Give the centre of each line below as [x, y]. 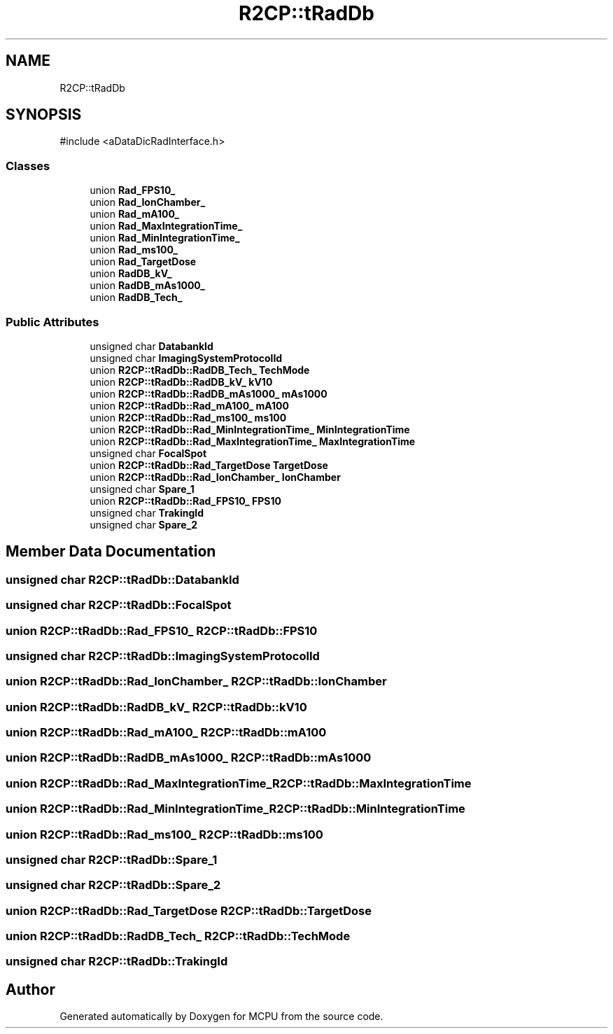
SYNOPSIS [44, 115]
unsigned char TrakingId [147, 512]
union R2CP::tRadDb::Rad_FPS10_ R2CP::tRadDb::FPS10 [162, 630]
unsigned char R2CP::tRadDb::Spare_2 [113, 885]
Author [30, 989]
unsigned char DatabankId [152, 346]
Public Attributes [52, 322]
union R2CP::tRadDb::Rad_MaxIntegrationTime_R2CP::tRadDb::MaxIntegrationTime [239, 783]
